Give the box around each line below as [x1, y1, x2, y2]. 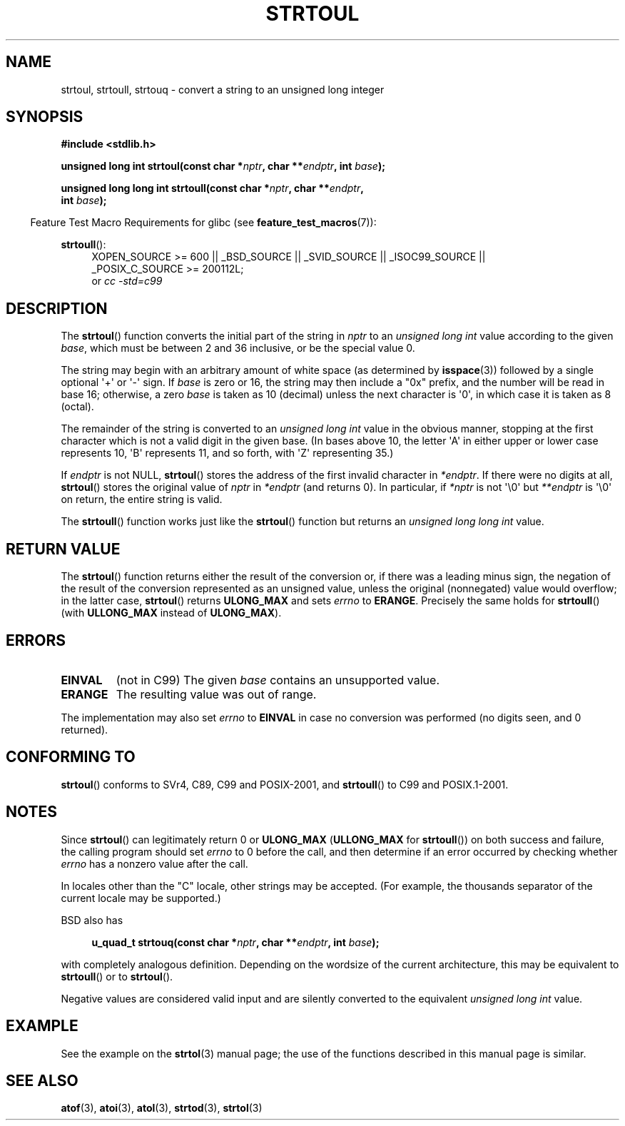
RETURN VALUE [6, 539, 121, 558]
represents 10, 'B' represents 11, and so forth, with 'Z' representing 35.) [61, 447, 394, 460]
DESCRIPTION [6, 299, 108, 318]
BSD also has [61, 913, 123, 926]
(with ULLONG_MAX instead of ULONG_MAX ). [61, 607, 282, 619]
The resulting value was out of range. [116, 686, 317, 701]
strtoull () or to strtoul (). [61, 970, 173, 983]
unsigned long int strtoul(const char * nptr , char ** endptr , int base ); [61, 160, 385, 173]
